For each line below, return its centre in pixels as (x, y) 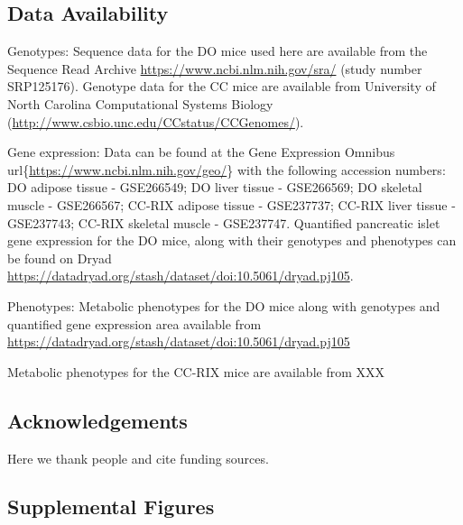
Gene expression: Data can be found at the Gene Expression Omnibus (201, 152)
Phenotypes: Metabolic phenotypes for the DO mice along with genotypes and (224, 305)
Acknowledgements (97, 420)
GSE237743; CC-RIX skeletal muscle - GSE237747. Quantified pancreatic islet (224, 222)
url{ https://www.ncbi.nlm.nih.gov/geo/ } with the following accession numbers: (227, 169)
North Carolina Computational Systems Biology (140, 103)
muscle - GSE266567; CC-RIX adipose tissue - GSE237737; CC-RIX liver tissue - (231, 204)
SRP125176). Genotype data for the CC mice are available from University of (222, 86)
